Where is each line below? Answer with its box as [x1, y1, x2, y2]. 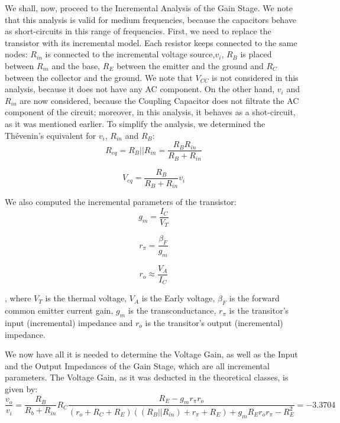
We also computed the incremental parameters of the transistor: [5, 196, 237, 208]
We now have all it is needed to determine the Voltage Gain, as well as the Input [5, 348, 298, 360]
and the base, [51, 59, 101, 71]
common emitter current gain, [5, 304, 114, 317]
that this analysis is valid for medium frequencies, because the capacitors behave [5, 13, 296, 25]
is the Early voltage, [141, 292, 215, 304]
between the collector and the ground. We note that [5, 71, 193, 83]
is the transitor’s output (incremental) [145, 317, 283, 328]
